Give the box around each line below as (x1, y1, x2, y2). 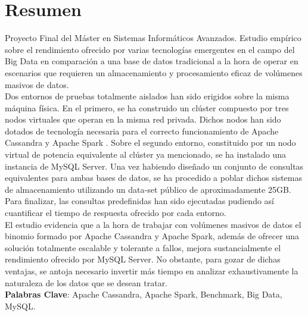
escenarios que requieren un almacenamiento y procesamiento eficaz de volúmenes (5, 66, 303, 79)
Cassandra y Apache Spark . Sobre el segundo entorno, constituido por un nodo (5, 136, 296, 149)
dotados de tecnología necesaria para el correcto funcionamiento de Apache (5, 124, 279, 137)
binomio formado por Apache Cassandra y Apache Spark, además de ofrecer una (5, 230, 299, 242)
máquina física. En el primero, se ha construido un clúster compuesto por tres (5, 101, 289, 114)
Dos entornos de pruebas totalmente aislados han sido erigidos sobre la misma (5, 90, 290, 102)
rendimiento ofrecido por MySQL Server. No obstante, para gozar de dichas (5, 253, 281, 265)
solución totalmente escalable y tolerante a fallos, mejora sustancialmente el (5, 241, 281, 254)
